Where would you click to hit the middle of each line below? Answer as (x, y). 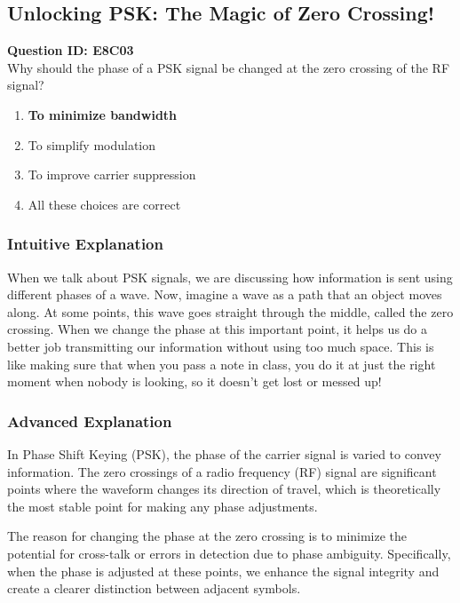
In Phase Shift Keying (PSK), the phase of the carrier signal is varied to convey (224, 453)
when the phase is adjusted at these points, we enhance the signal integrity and (223, 571)
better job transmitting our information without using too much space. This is (221, 346)
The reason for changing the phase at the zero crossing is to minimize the (207, 536)
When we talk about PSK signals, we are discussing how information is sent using (230, 277)
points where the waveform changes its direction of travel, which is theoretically (224, 489)
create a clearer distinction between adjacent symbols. (154, 588)
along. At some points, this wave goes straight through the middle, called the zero (230, 311)
